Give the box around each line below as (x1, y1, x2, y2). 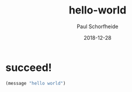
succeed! (5, 61, 52, 74)
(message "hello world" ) (5, 80, 66, 86)
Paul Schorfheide (77, 23, 119, 30)
